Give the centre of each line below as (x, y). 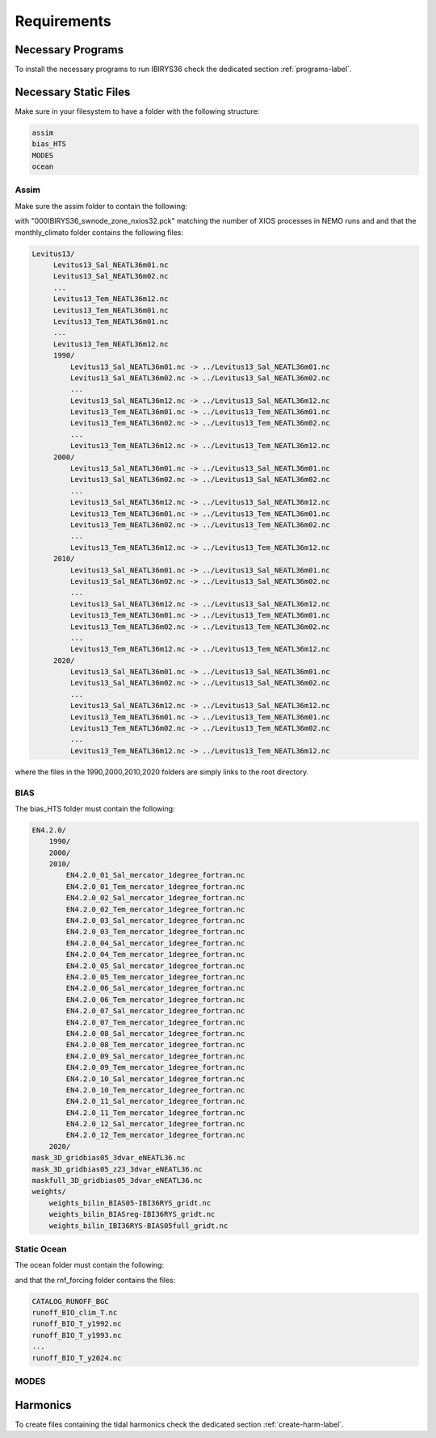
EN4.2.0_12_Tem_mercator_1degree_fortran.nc (155, 1135)
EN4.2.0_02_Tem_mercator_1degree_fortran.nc (155, 909)
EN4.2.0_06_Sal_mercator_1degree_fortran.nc (155, 988)
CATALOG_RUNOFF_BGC (70, 1301)
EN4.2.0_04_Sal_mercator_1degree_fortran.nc (155, 943)
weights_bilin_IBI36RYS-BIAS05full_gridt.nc (138, 1226)
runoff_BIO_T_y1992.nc (77, 1324)
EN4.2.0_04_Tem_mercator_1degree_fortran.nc (155, 954)
